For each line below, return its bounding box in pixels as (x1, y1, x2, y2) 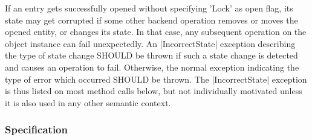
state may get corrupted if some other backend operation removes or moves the (5, 13, 298, 26)
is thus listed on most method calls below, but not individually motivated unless (5, 84, 302, 97)
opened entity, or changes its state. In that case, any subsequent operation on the (5, 25, 307, 38)
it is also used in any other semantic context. (5, 96, 171, 109)
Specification (5, 122, 68, 137)
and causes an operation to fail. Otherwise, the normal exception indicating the (5, 60, 299, 73)
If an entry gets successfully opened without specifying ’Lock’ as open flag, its (5, 2, 293, 14)
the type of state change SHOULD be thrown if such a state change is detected (5, 49, 298, 62)
